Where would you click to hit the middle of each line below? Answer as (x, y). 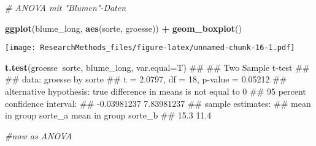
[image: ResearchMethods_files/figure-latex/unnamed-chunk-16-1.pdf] (150, 48)
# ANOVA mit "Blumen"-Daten (66, 7)
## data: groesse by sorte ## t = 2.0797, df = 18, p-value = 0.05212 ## (146, 79)
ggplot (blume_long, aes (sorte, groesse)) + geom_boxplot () (123, 28)
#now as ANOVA (39, 135)
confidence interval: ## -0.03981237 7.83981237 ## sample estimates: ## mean (158, 103)
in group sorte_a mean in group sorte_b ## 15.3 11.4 (108, 115)
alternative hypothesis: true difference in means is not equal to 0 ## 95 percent (156, 91)
